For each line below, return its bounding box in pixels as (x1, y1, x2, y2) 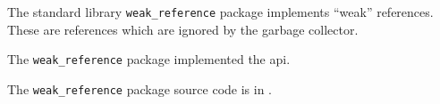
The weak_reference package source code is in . (7, 79, 273, 98)
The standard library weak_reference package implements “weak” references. (7, 3, 434, 20)
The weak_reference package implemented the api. (7, 50, 291, 68)
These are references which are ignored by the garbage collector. (7, 20, 359, 38)
